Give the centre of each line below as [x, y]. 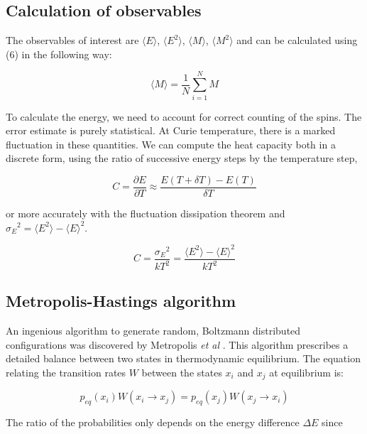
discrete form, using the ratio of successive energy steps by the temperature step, [182, 158]
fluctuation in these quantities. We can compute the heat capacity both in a [171, 144]
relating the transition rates [66, 373]
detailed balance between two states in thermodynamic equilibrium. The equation [183, 358]
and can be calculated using [297, 40]
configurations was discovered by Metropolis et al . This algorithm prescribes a [177, 344]
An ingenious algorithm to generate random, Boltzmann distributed [153, 331]
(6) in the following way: [59, 54]
